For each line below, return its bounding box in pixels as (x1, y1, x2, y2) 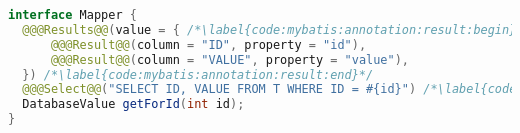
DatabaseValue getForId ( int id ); (22, 97, 245, 112)
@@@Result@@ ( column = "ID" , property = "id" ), (50, 37, 367, 52)
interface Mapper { (8, 8, 137, 22)
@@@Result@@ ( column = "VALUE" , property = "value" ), (50, 52, 410, 67)
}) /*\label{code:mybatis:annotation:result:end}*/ (22, 67, 374, 82)
